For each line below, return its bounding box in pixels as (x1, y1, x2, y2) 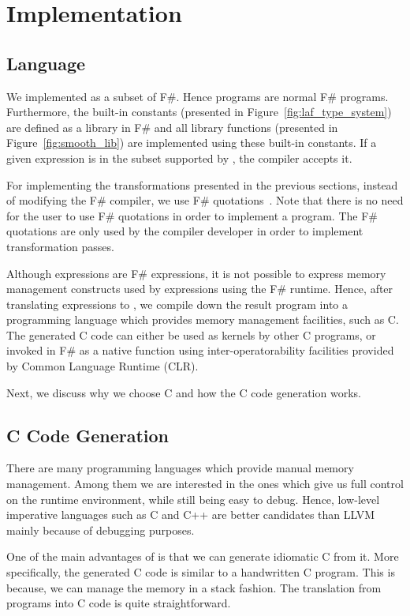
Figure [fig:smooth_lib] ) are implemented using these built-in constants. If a (6, 134, 377, 151)
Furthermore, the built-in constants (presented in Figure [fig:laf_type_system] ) (6, 103, 392, 120)
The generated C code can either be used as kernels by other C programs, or (6, 326, 376, 343)
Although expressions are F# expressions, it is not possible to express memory (6, 265, 386, 281)
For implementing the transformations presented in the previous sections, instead (6, 176, 398, 193)
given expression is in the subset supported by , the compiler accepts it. (6, 149, 352, 166)
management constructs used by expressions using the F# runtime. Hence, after (6, 280, 393, 297)
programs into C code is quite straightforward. (6, 595, 231, 611)
